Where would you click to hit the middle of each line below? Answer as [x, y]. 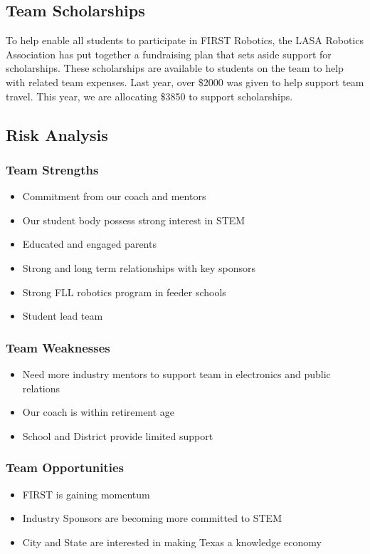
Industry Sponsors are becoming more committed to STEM [152, 518]
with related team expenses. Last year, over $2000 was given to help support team [185, 82]
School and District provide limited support [118, 435]
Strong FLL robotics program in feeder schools [124, 292]
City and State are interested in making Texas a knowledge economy [172, 542]
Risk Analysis [57, 134]
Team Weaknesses [58, 347]
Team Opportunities [65, 467]
